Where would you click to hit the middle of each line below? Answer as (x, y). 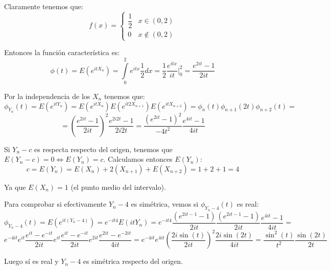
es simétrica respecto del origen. (133, 261)
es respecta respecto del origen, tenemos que (103, 149)
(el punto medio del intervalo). (118, 187)
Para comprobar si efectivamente (55, 204)
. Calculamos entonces (138, 159)
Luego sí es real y (31, 261)
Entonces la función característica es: (62, 52)
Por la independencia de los (47, 96)
